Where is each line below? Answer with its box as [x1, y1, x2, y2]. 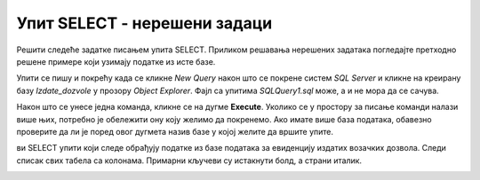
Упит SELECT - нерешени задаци [16, 13, 273, 33]
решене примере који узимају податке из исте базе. [16, 56, 216, 67]
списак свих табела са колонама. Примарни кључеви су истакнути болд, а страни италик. [16, 155, 363, 166]
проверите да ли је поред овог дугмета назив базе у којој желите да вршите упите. [16, 126, 333, 137]
